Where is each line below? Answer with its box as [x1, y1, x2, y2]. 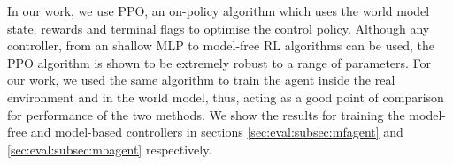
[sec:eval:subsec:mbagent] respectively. [7, 139, 212, 158]
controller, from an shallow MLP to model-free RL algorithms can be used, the [7, 36, 435, 55]
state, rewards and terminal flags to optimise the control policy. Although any [7, 19, 430, 37]
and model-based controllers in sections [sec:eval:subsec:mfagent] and [30, 123, 403, 141]
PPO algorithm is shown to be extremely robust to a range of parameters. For [7, 53, 432, 71]
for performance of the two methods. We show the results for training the [7, 105, 405, 124]
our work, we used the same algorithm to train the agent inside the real [7, 71, 395, 89]
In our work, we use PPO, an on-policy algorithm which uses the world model [7, 2, 430, 19]
